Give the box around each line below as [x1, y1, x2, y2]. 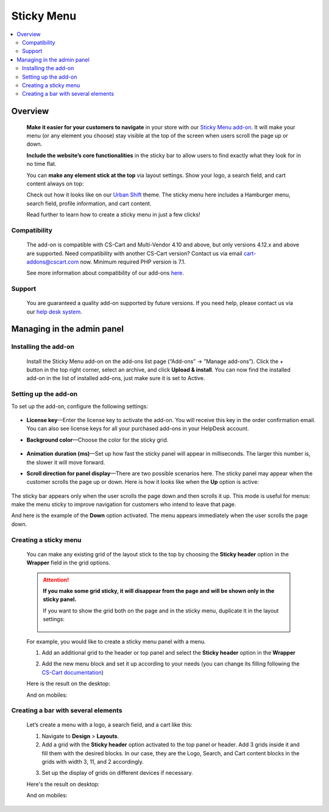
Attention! [43, 576, 69, 583]
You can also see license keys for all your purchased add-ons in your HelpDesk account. [26, 425, 249, 433]
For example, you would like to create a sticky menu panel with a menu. [26, 638, 207, 645]
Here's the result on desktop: [26, 780, 100, 788]
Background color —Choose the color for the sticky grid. [26, 436, 169, 444]
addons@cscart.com [26, 258, 79, 265]
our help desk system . [26, 308, 82, 315]
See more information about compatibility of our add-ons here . [26, 269, 184, 277]
